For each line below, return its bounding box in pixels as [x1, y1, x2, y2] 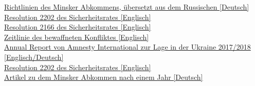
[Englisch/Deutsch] [4, 51, 64, 62]
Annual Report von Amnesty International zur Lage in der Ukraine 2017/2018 [4, 41, 251, 52]
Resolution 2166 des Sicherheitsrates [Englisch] [4, 21, 151, 32]
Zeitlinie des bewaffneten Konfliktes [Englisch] [4, 31, 149, 42]
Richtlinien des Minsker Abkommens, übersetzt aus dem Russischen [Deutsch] [4, 2, 249, 12]
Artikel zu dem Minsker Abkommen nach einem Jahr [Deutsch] [4, 72, 203, 82]
